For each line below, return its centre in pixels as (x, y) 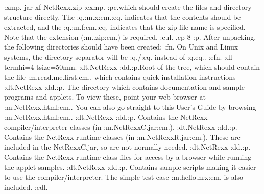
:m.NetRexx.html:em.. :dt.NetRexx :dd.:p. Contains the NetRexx (106, 117)
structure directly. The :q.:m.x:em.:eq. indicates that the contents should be (123, 17)
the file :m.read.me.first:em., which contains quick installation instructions (120, 77)
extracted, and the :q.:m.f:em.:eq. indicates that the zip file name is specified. (125, 27)
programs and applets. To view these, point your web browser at (105, 97)
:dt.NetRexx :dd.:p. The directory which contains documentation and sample (125, 87)
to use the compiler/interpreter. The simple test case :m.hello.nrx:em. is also (124, 177)
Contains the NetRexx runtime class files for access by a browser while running (128, 156)
